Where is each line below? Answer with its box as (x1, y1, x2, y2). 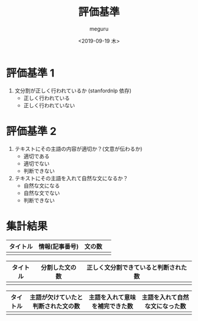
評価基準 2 (6, 124, 57, 138)
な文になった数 (144, 302, 187, 310)
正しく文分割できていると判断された (86, 263, 187, 272)
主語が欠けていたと (29, 293, 84, 301)
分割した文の (41, 263, 77, 272)
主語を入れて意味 (88, 293, 136, 301)
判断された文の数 (32, 302, 81, 310)
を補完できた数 (91, 302, 134, 310)
